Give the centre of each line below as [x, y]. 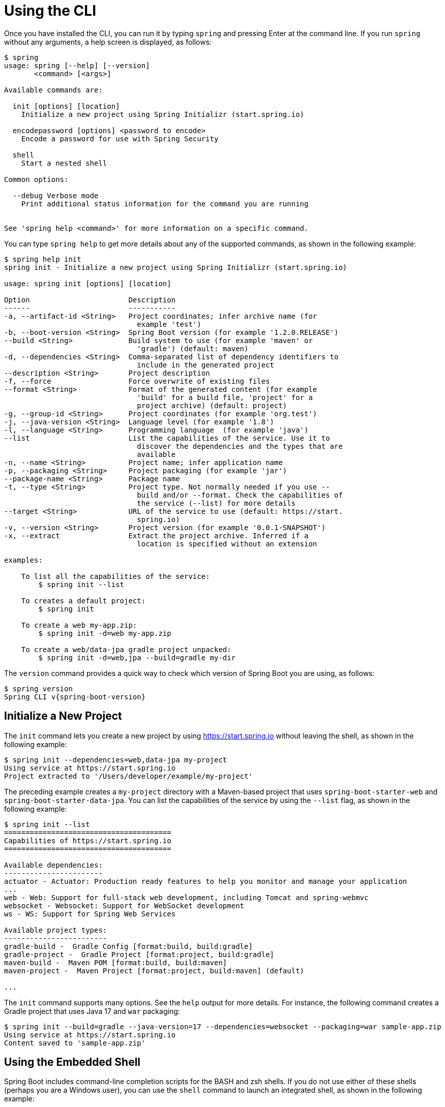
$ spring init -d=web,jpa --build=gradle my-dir [137, 657]
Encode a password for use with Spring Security [120, 139]
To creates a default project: [83, 601]
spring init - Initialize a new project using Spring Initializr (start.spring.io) [176, 267]
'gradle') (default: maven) [193, 348]
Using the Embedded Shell [72, 1062]
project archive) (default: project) [212, 405]
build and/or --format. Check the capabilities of [240, 495]
